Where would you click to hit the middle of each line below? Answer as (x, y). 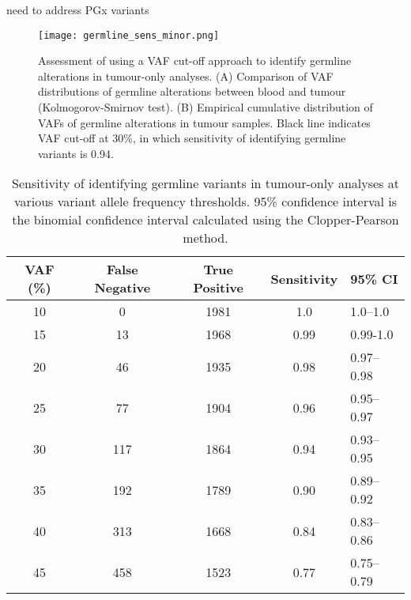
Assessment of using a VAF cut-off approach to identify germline (195, 60)
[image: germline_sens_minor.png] (129, 35)
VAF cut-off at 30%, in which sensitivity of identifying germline (192, 138)
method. (205, 238)
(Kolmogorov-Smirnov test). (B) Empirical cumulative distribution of (205, 107)
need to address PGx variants (78, 9)
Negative (123, 288)
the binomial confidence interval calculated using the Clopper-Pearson (205, 220)
